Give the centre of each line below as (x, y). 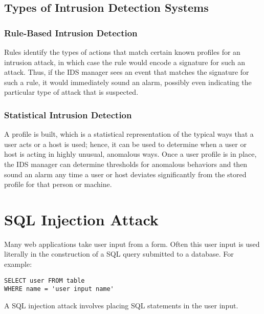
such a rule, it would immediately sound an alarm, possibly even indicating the (128, 82)
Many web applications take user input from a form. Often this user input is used (132, 244)
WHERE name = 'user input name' (59, 289)
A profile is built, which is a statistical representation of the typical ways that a (129, 134)
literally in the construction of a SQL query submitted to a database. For (119, 254)
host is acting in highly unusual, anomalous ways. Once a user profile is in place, (130, 154)
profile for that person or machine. (58, 184)
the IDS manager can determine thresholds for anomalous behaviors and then (126, 164)
